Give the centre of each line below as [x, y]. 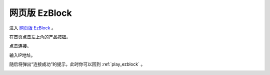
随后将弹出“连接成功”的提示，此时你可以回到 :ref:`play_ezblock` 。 [77, 64]
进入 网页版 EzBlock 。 [32, 28]
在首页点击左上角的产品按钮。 [40, 37]
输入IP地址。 [22, 55]
